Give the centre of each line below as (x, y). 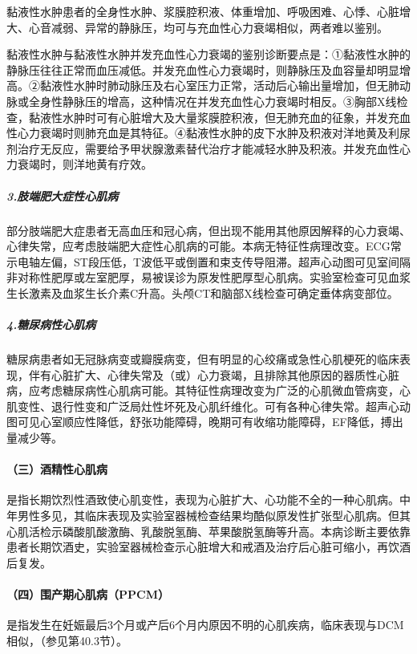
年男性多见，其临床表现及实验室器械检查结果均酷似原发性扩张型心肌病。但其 (208, 515)
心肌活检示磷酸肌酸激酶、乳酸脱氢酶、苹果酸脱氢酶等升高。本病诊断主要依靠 (208, 531)
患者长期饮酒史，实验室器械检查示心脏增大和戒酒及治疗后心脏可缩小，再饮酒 (208, 547)
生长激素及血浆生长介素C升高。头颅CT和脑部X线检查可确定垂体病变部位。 (202, 292)
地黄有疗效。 (118, 164)
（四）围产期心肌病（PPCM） (88, 593)
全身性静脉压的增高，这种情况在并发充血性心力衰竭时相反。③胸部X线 (213, 101)
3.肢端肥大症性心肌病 (63, 195)
